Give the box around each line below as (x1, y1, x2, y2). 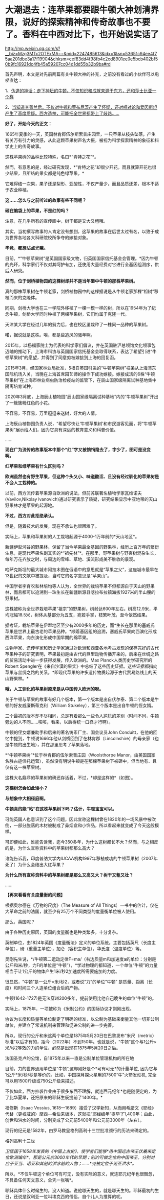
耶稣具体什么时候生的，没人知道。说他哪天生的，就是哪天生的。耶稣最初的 (5, 1187, 155, 1193)
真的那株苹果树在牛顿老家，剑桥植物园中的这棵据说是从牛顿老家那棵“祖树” (5, 288, 155, 294)
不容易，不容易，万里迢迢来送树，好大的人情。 (5, 410, 99, 416)
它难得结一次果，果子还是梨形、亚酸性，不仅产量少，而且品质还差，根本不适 (5, 181, 159, 187)
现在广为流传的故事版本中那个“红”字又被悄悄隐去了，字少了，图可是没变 (5, 447, 151, 452)
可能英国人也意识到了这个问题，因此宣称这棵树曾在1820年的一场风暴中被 (5, 816, 152, 822)
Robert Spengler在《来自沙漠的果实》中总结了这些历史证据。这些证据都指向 (5, 663, 158, 669)
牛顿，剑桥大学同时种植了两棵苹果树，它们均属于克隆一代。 (9, 311, 129, 317)
